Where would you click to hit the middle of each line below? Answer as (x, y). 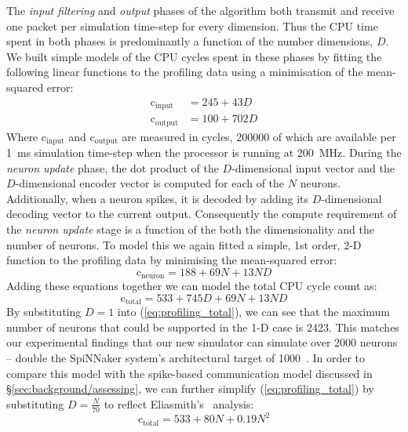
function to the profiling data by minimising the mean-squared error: (172, 260)
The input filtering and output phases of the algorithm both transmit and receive (200, 10)
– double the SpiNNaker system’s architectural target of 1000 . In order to (186, 358)
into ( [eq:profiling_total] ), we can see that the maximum (253, 312)
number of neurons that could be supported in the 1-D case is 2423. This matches (203, 327)
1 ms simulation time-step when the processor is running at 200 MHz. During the (204, 152)
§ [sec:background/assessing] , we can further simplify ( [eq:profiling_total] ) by (190, 388)
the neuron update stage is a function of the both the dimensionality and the (190, 229)
